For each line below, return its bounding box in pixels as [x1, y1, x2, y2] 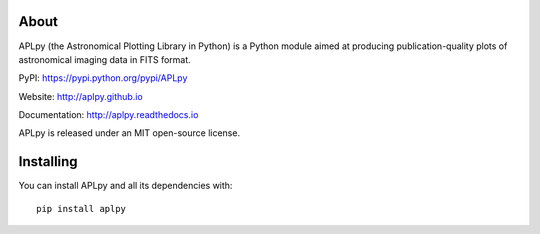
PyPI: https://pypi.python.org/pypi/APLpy [18, 72, 188, 84]
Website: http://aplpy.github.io [18, 90, 144, 102]
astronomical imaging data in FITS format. [18, 53, 192, 65]
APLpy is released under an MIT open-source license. [18, 127, 240, 139]
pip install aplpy [36, 203, 127, 214]
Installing [18, 153, 79, 170]
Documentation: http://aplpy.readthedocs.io [18, 109, 199, 121]
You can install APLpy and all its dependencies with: [18, 180, 233, 192]
